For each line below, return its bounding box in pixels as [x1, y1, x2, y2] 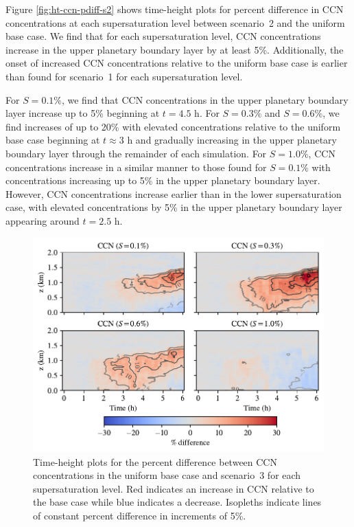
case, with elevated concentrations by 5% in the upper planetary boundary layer [5, 200, 342, 214]
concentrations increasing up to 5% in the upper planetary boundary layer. [5, 173, 320, 188]
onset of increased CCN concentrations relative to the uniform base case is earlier [5, 56, 348, 70]
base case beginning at [5, 133, 100, 147]
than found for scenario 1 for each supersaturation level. [5, 69, 243, 83]
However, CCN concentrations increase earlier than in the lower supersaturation [5, 186, 342, 201]
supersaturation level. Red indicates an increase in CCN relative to [33, 481, 314, 495]
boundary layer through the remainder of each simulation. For [5, 146, 267, 160]
